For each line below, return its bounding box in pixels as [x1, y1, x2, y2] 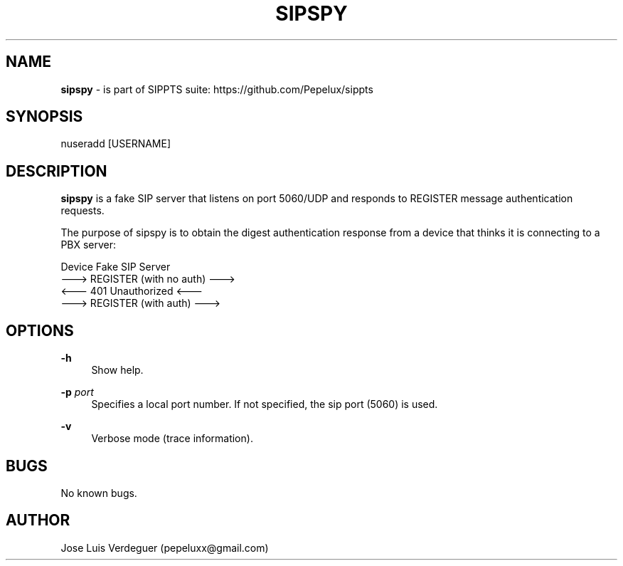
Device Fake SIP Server [60, 261, 171, 273]
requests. [60, 204, 105, 217]
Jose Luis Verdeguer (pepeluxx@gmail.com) [60, 541, 269, 554]
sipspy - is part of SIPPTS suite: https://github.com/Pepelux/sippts [60, 83, 373, 95]
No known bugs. [60, 486, 137, 499]
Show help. [91, 364, 144, 377]
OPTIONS [6, 321, 74, 340]
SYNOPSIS [6, 108, 83, 126]
